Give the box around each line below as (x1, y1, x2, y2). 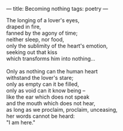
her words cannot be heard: (6, 112, 75, 120)
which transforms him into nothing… (6, 55, 96, 62)
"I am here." (6, 119, 36, 126)
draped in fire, (6, 23, 41, 30)
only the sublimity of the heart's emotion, (6, 42, 108, 49)
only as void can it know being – (6, 87, 86, 94)
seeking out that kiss (6, 49, 58, 56)
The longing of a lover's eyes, (6, 17, 80, 23)
